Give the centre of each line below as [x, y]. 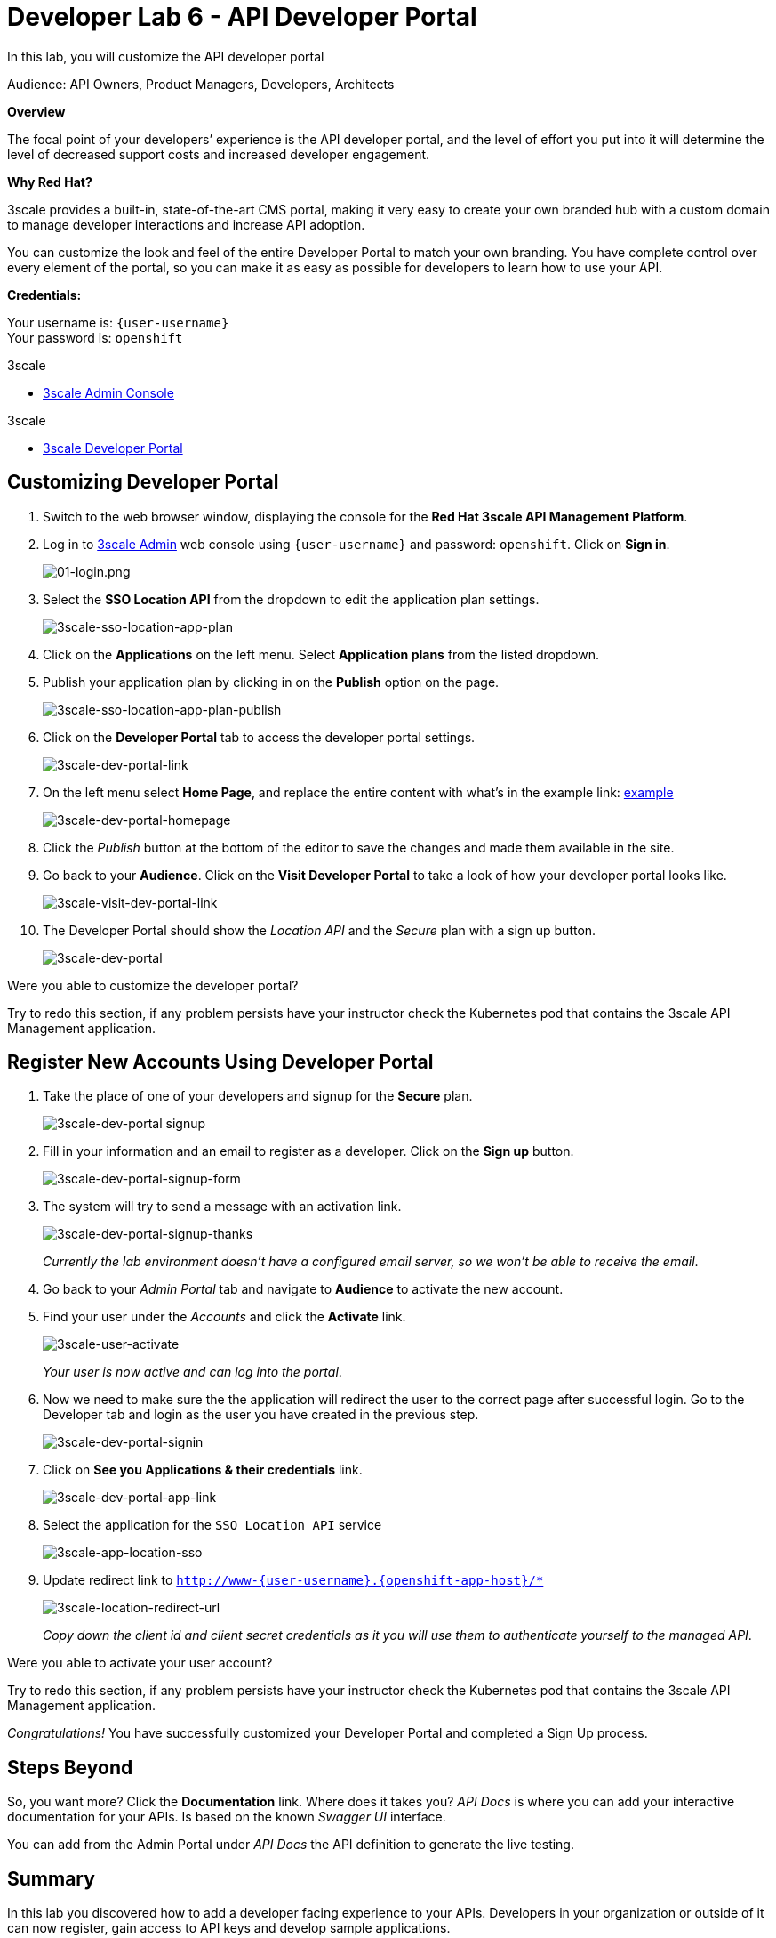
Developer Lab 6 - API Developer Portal [242, 17]
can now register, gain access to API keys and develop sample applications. [229, 1928]
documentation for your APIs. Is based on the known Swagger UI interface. [227, 1817]
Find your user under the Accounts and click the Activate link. [224, 1317]
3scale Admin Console [108, 392]
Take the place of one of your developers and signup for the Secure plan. [258, 1096]
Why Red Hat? [50, 182]
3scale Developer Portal [113, 448]
